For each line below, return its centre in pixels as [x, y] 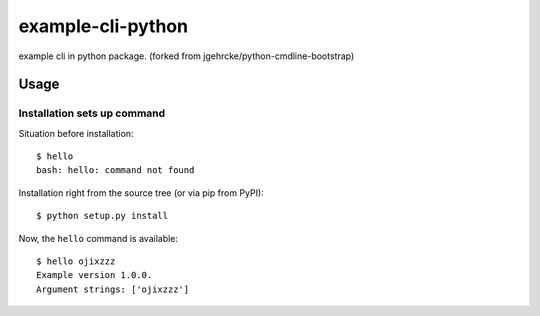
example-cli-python [103, 26]
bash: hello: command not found [115, 170]
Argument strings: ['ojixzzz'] [113, 289]
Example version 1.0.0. [94, 275]
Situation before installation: [76, 133]
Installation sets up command [92, 113]
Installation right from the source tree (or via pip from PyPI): [141, 192]
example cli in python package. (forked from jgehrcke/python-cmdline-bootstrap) [186, 56]
